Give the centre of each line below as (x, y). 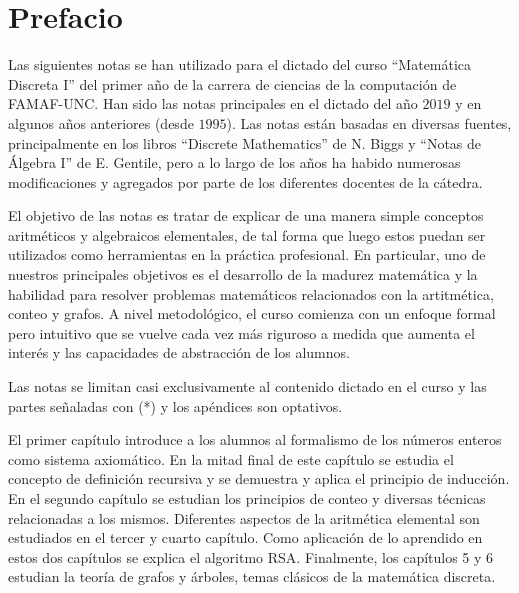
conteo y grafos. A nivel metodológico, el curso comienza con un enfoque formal (252, 313)
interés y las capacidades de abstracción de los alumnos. (179, 352)
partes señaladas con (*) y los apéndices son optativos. (175, 405)
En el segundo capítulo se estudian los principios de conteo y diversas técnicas (247, 498)
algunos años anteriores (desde (101, 122)
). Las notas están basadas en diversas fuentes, (369, 122)
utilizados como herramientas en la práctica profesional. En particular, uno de (247, 254)
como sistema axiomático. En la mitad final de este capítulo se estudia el (231, 458)
